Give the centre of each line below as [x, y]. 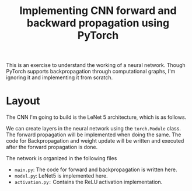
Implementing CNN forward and [98, 11]
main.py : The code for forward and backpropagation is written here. [96, 169]
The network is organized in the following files [62, 158]
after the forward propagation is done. [52, 147]
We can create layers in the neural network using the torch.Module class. [93, 129]
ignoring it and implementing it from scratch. [60, 77]
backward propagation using [98, 23]
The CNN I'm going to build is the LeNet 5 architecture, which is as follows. [96, 117]
